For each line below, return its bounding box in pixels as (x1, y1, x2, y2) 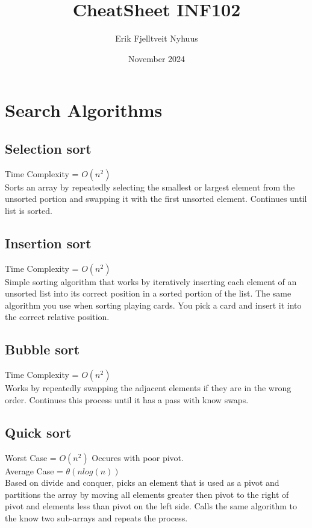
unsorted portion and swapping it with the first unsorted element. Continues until (5, 192, 307, 205)
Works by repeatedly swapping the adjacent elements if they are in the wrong (5, 382, 292, 394)
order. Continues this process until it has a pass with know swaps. (5, 393, 249, 406)
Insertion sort (5, 233, 92, 252)
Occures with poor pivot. (92, 451, 184, 464)
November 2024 (128, 52, 186, 64)
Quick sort (5, 423, 72, 441)
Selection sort (5, 139, 92, 157)
